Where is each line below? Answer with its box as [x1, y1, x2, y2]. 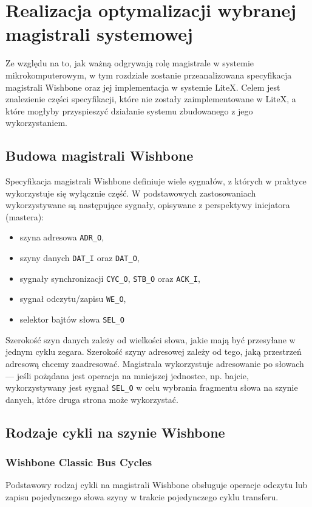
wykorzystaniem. [5, 116, 68, 129]
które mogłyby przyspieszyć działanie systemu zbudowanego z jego [5, 104, 253, 117]
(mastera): [5, 210, 44, 223]
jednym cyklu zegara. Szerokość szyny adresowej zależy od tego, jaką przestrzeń [5, 345, 302, 358]
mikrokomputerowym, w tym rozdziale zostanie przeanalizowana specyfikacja [5, 68, 292, 81]
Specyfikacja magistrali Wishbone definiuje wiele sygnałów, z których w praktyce [5, 175, 307, 187]
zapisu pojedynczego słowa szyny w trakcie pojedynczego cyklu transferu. [5, 490, 279, 503]
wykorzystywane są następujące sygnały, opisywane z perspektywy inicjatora [5, 198, 290, 211]
